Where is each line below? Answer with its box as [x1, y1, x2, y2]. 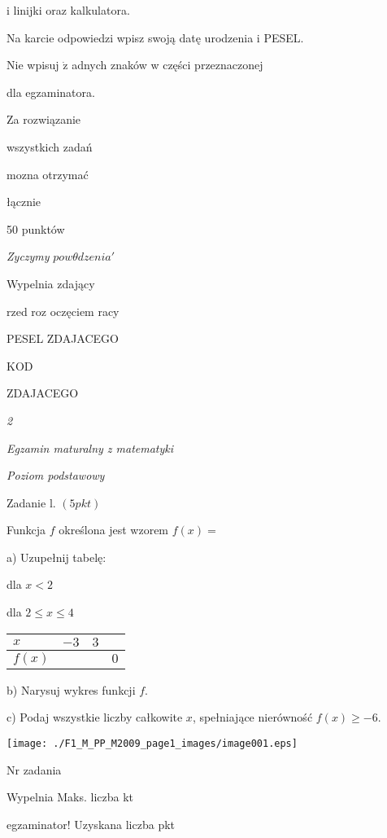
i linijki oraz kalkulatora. [7, 2, 130, 18]
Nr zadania [7, 761, 62, 778]
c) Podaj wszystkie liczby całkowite [7, 709, 183, 726]
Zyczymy [7, 248, 50, 265]
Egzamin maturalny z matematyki [7, 439, 174, 456]
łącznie [7, 193, 41, 210]
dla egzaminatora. [7, 83, 95, 100]
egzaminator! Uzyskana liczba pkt [7, 815, 176, 832]
